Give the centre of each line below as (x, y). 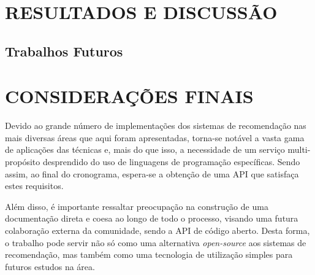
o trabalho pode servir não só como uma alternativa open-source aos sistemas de (156, 242)
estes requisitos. (34, 186)
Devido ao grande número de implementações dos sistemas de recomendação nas (156, 126)
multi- (299, 149)
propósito (23, 162)
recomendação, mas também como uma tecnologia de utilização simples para (149, 254)
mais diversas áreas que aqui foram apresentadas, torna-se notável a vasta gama (155, 137)
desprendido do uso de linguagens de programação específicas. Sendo (171, 162)
